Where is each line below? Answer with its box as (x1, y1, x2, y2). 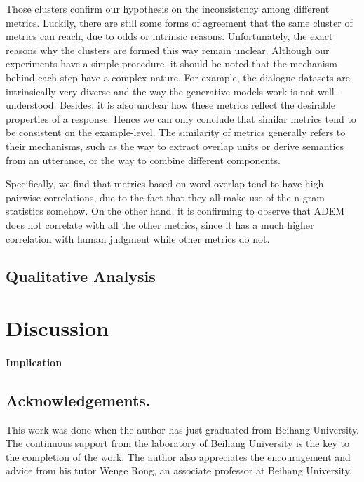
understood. (6, 98, 57, 112)
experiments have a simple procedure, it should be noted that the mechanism (6, 56, 337, 71)
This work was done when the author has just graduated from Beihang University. (6, 422, 360, 436)
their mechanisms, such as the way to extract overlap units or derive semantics (6, 138, 344, 153)
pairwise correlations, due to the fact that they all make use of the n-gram (6, 189, 325, 204)
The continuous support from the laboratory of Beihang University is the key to (6, 436, 349, 450)
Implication (6, 354, 62, 369)
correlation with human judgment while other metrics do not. (6, 231, 270, 246)
